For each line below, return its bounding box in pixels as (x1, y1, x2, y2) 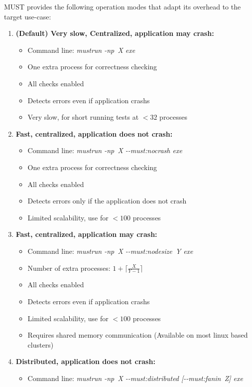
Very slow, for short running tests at (27, 112, 139, 122)
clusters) (27, 339, 54, 350)
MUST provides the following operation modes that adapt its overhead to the (4, 1, 241, 11)
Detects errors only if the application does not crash (27, 195, 187, 206)
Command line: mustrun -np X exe (27, 44, 135, 55)
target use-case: (4, 11, 51, 21)
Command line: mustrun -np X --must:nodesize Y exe (27, 245, 193, 256)
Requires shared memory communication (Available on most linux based (27, 330, 248, 340)
